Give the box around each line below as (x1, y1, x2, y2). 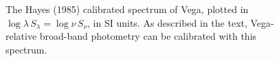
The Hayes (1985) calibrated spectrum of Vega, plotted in (5, 2, 249, 16)
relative (5, 29, 37, 43)
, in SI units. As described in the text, (87, 15, 247, 29)
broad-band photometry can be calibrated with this (39, 29, 257, 43)
